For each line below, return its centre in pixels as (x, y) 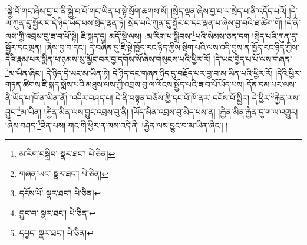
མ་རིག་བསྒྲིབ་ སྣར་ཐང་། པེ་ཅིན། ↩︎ (67, 154)
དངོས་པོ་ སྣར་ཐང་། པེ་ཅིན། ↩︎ (60, 193)
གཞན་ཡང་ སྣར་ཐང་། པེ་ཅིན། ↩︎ (64, 173)
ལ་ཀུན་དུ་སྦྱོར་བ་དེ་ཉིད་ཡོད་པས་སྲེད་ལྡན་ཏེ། (65, 22)
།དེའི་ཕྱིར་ (288, 73)
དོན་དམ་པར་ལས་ (271, 84)
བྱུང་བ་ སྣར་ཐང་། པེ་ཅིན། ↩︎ (57, 213)
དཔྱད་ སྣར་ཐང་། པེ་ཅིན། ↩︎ (56, 232)
